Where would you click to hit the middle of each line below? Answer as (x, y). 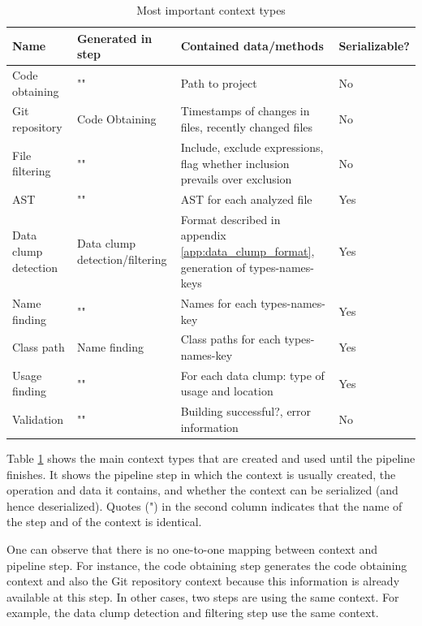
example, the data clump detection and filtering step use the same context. (193, 613)
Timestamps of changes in (245, 111)
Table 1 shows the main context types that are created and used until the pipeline (211, 458)
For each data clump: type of (252, 375)
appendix (203, 235)
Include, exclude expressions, (252, 147)
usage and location (227, 391)
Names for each (219, 303)
